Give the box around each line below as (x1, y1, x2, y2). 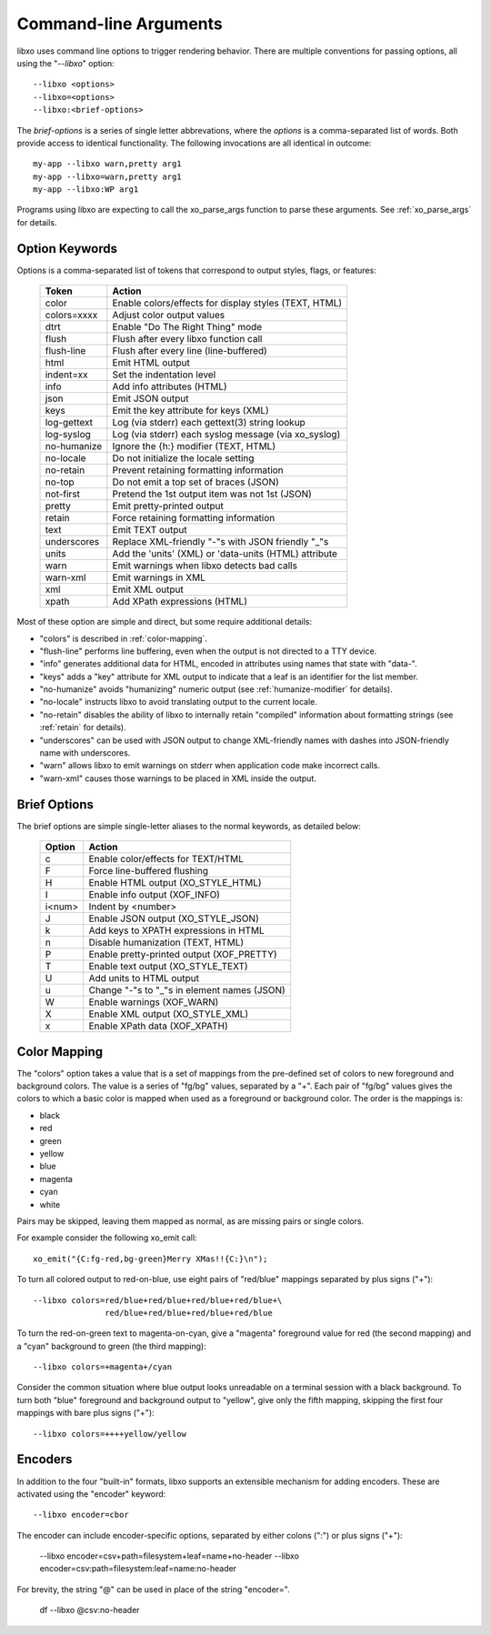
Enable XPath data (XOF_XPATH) (88, 1019, 228, 1032)
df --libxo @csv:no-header (39, 1605, 140, 1616)
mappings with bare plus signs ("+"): (16, 1408, 155, 1419)
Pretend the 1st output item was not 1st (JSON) (112, 487, 313, 500)
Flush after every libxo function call (112, 333, 263, 346)
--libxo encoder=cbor (33, 1510, 129, 1520)
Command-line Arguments (16, 14, 223, 34)
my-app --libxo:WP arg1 (33, 185, 139, 195)
